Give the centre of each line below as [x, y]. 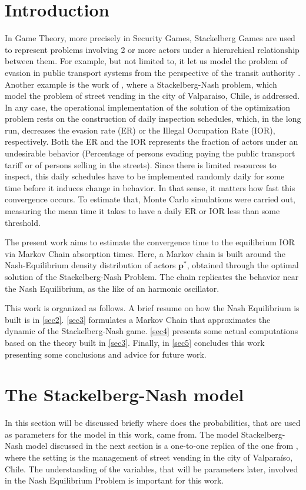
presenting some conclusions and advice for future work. [106, 354]
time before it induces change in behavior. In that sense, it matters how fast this [150, 187]
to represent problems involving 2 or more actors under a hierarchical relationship [152, 49]
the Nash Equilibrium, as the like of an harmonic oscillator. [112, 288]
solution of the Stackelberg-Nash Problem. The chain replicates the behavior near [152, 276]
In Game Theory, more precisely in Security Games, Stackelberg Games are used [150, 38]
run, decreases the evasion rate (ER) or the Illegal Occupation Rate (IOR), [140, 130]
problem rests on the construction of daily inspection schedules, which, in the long [153, 119]
